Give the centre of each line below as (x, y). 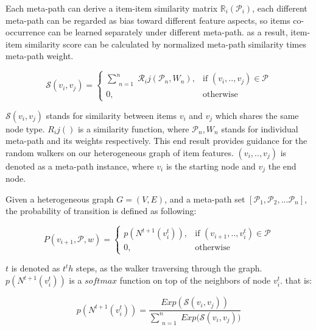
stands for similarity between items (111, 115)
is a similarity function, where (133, 128)
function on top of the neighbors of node (195, 280)
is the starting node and (211, 166)
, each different (280, 8)
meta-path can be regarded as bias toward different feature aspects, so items (148, 20)
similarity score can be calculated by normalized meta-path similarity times (165, 44)
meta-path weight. (40, 56)
